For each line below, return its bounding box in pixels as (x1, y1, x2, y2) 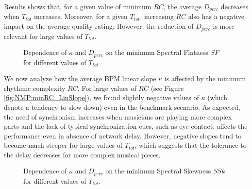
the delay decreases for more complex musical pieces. (4, 149, 161, 159)
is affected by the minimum (164, 73, 246, 84)
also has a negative (188, 11, 244, 21)
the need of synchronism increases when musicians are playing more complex (4, 111, 232, 121)
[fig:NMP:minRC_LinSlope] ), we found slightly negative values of (4, 92, 199, 103)
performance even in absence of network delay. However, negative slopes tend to (4, 130, 242, 140)
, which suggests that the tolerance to (134, 140, 247, 150)
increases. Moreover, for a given (34, 11, 128, 21)
